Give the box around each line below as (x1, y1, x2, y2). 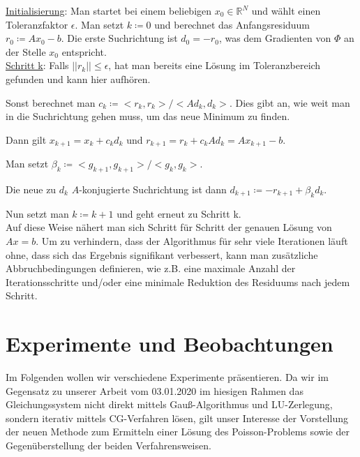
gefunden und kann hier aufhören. (6, 71, 151, 86)
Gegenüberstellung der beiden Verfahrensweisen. (6, 438, 211, 453)
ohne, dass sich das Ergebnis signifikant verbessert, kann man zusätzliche (6, 247, 318, 262)
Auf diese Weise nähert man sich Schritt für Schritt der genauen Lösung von (6, 220, 332, 234)
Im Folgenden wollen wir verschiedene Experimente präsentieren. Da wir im (6, 370, 329, 384)
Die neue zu (6, 182, 57, 196)
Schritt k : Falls (6, 58, 69, 73)
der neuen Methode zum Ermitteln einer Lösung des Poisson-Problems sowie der (6, 424, 350, 439)
